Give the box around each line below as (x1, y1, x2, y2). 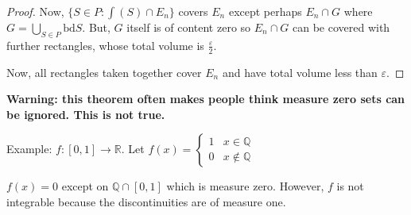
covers (178, 3, 208, 19)
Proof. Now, (6, 3, 64, 19)
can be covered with (293, 19, 390, 35)
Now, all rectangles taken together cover (6, 63, 202, 80)
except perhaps (228, 3, 302, 19)
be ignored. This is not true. (6, 106, 165, 122)
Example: (6, 140, 52, 157)
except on (61, 178, 109, 194)
